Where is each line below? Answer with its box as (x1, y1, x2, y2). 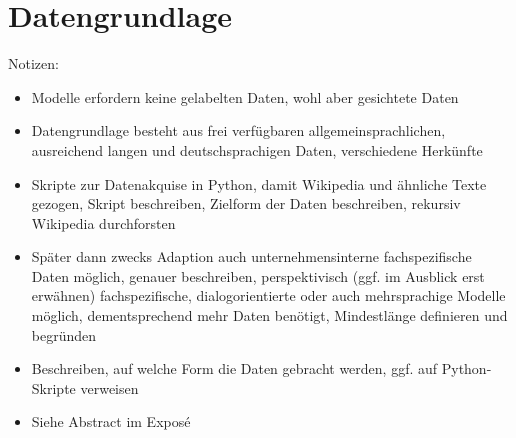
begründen (31, 324, 97, 345)
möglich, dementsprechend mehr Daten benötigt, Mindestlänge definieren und (31, 305, 508, 326)
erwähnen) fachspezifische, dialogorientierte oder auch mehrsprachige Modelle (31, 285, 506, 306)
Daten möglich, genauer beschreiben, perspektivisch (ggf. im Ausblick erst (31, 265, 485, 286)
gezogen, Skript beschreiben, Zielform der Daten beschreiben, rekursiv (31, 193, 461, 214)
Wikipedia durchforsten (31, 212, 176, 233)
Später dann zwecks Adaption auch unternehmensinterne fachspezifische (31, 246, 472, 267)
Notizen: (8, 53, 59, 74)
